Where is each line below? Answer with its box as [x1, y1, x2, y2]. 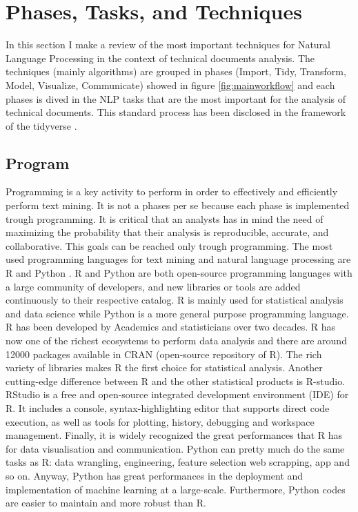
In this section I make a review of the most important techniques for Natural [6, 37, 330, 52]
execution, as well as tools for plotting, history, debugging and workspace [6, 414, 315, 429]
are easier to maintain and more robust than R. [6, 495, 207, 510]
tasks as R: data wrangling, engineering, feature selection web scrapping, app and [6, 455, 350, 469]
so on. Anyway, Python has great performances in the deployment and [6, 468, 304, 482]
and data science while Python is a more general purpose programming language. [6, 306, 349, 320]
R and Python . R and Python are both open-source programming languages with [6, 266, 352, 280]
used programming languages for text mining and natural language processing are [6, 252, 351, 266]
